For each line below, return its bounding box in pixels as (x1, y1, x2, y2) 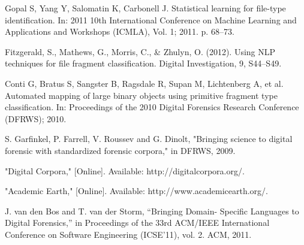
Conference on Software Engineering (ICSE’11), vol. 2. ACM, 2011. (5, 228, 252, 240)
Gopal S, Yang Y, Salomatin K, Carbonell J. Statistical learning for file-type (5, 2, 286, 14)
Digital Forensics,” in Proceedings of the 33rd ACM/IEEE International (5, 216, 270, 229)
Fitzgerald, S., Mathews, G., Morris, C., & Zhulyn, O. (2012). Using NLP (5, 45, 276, 58)
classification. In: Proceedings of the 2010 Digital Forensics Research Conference (5, 101, 299, 113)
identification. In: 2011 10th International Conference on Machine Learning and (5, 13, 297, 26)
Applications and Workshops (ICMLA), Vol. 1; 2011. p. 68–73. (5, 25, 234, 38)
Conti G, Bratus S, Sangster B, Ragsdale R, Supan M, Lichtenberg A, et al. (5, 77, 284, 89)
